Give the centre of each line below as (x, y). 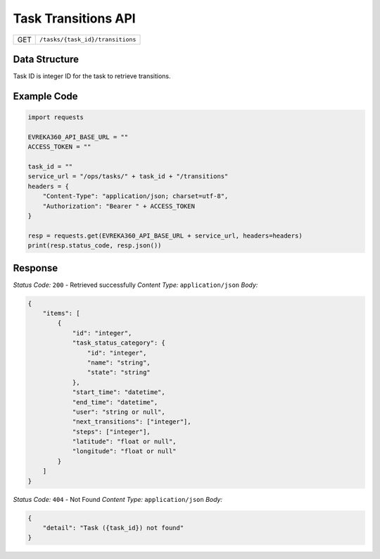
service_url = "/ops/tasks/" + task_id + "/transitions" (128, 177)
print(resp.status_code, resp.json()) (95, 246)
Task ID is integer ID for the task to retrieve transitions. (92, 76)
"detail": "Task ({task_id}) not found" (113, 528)
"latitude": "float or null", (124, 442)
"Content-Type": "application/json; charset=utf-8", (135, 196)
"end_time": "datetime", (115, 402)
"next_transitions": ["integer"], (132, 422)
